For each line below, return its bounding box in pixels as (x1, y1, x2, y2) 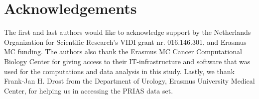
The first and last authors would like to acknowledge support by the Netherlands (4, 27, 251, 37)
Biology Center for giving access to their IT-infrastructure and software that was (4, 56, 251, 66)
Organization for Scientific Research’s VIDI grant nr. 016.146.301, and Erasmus (4, 36, 247, 47)
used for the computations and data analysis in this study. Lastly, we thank (4, 66, 235, 76)
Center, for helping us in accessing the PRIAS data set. (4, 85, 173, 96)
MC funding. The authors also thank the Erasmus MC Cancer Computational (4, 46, 242, 57)
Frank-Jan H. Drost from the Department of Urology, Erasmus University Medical (4, 76, 255, 86)
